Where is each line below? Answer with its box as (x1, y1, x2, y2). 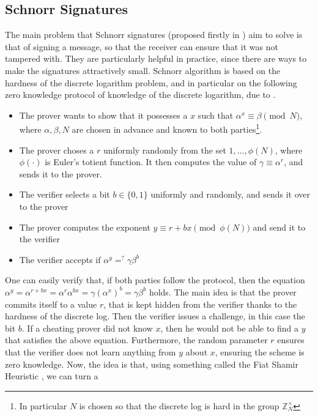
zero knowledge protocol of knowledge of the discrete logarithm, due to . (5, 88, 276, 101)
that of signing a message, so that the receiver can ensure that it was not (5, 40, 278, 53)
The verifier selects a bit (19, 188, 110, 201)
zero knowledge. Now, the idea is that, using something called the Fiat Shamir (5, 357, 298, 370)
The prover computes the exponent (19, 220, 150, 233)
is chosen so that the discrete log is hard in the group (79, 399, 279, 412)
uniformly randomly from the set (103, 143, 226, 156)
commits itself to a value (5, 297, 97, 310)
